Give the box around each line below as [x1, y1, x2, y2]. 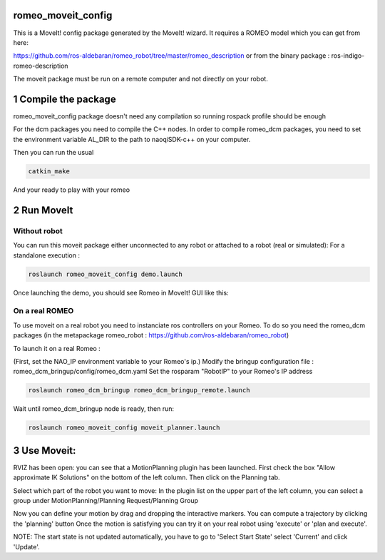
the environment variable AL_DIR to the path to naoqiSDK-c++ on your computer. [13, 135, 251, 143]
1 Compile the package [13, 93, 117, 105]
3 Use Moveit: [13, 444, 76, 457]
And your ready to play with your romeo [13, 185, 130, 194]
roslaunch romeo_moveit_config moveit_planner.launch [28, 424, 220, 432]
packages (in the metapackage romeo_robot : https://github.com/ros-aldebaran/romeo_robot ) [13, 331, 289, 340]
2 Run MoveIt [13, 204, 73, 216]
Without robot [13, 225, 63, 235]
